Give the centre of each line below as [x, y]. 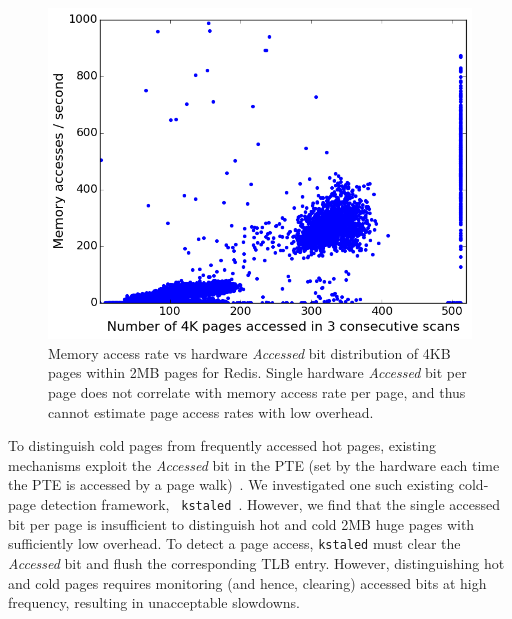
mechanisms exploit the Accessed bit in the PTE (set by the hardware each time [254, 464]
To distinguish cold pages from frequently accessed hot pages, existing [222, 445]
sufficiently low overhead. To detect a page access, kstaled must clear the [234, 543]
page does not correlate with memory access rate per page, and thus [257, 392]
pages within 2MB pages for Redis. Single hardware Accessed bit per [257, 372]
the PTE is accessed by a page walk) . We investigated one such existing [231, 484]
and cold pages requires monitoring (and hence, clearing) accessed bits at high [247, 582]
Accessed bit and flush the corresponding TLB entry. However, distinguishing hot [256, 562]
